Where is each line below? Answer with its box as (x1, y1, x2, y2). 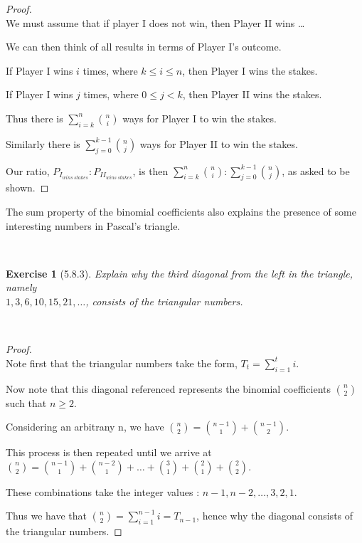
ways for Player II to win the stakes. (139, 136, 298, 151)
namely (6, 280, 37, 295)
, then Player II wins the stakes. (182, 87, 322, 102)
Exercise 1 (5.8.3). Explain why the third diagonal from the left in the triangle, (6, 265, 353, 280)
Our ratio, (6, 163, 50, 178)
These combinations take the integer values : (6, 484, 200, 499)
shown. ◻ (6, 180, 49, 195)
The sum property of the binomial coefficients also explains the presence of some (6, 204, 356, 218)
